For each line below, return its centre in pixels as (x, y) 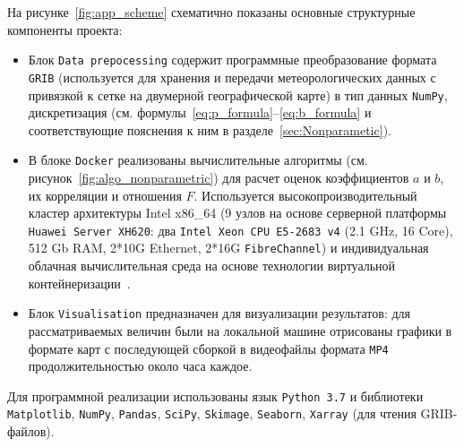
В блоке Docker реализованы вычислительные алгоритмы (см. (198, 160)
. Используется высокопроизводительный (305, 195)
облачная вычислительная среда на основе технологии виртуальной (212, 266)
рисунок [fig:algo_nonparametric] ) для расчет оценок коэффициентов (219, 177)
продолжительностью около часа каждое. (140, 366)
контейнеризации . (79, 283)
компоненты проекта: (65, 29)
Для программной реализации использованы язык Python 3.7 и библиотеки (215, 395)
